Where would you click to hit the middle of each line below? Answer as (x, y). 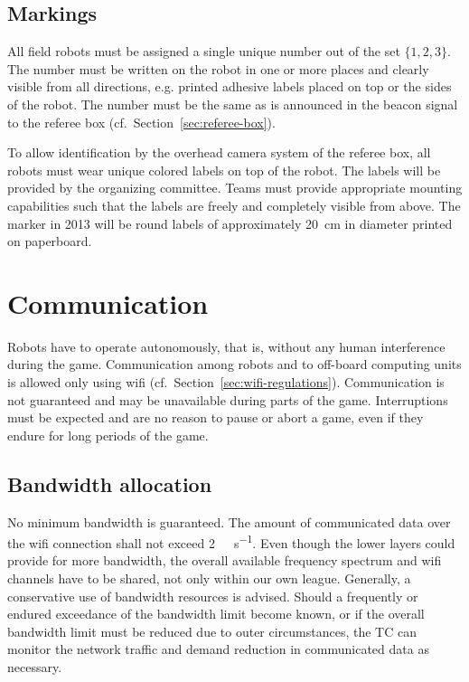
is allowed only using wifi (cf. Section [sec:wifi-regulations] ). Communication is (226, 382)
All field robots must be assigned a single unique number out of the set (204, 51)
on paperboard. (50, 241)
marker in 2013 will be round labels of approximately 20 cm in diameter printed (230, 223)
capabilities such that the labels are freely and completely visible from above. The (234, 205)
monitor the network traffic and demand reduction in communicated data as (218, 649)
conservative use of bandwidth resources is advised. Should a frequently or (213, 596)
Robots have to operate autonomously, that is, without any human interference (226, 346)
